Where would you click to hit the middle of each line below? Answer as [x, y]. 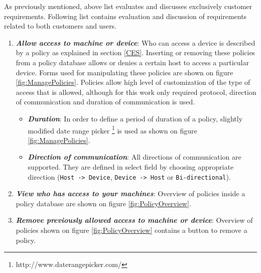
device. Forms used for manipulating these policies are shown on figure [124, 72]
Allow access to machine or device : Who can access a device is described [136, 42]
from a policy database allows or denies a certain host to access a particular [132, 62]
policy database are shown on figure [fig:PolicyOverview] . [103, 203]
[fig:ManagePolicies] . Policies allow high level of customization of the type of [133, 82]
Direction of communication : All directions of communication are [135, 157]
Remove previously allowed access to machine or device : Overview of [134, 220]
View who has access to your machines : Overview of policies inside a [130, 193]
